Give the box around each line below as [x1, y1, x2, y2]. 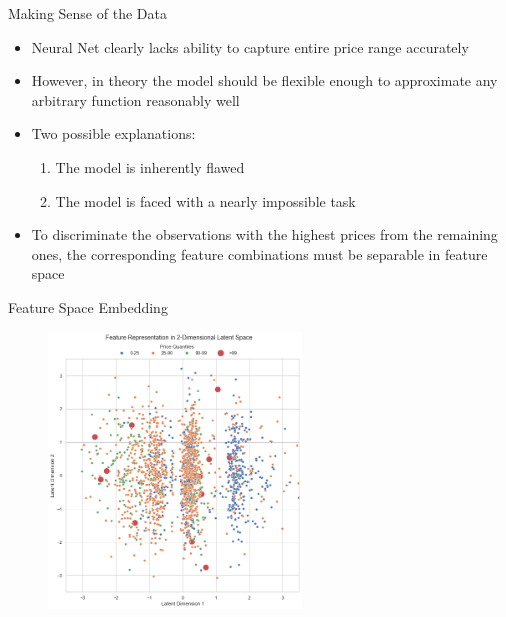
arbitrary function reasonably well [31, 89, 240, 110]
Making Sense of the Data [8, 3, 167, 23]
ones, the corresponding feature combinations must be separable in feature [31, 243, 488, 264]
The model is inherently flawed [55, 156, 245, 177]
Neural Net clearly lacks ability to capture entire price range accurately [31, 36, 469, 57]
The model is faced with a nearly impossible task [55, 190, 356, 211]
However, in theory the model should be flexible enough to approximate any [31, 70, 498, 91]
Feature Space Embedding [8, 296, 168, 317]
